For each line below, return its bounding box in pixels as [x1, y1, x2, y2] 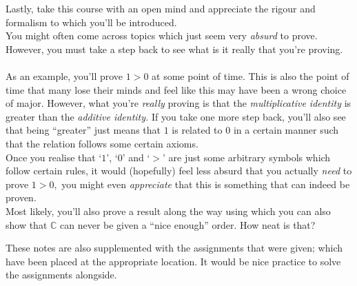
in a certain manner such [233, 123, 339, 137]
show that [6, 217, 48, 232]
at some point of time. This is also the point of [152, 68, 349, 83]
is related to [172, 123, 223, 137]
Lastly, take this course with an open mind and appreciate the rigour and [6, 1, 316, 15]
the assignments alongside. [6, 267, 117, 282]
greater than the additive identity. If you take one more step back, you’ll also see [6, 109, 346, 123]
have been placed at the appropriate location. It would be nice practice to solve [6, 254, 341, 268]
